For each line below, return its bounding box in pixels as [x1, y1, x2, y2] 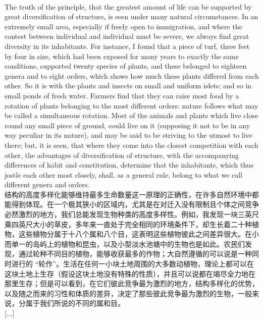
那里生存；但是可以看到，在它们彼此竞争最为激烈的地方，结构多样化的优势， [5, 278, 259, 289]
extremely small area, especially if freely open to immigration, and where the [5, 21, 242, 31]
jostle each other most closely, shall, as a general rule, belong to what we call [5, 169, 243, 180]
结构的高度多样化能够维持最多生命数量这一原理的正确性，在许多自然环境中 [5, 189, 252, 199]
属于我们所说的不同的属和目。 [25, 298, 125, 308]
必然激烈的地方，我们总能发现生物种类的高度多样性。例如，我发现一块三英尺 [5, 209, 259, 220]
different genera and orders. [5, 179, 90, 190]
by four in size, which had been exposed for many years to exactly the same [5, 50, 239, 61]
